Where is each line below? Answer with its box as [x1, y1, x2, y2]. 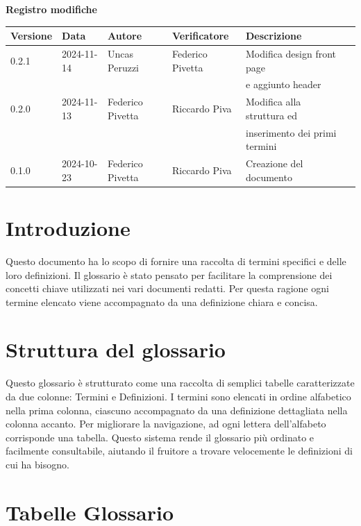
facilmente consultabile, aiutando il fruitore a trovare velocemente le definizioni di [6, 443, 353, 458]
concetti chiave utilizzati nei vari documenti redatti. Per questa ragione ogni [6, 281, 329, 296]
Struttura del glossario [6, 335, 226, 364]
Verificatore [171, 28, 229, 43]
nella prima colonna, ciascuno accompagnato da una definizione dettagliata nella [6, 402, 348, 417]
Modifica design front [246, 46, 337, 60]
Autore [108, 28, 142, 43]
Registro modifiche [6, 2, 97, 16]
